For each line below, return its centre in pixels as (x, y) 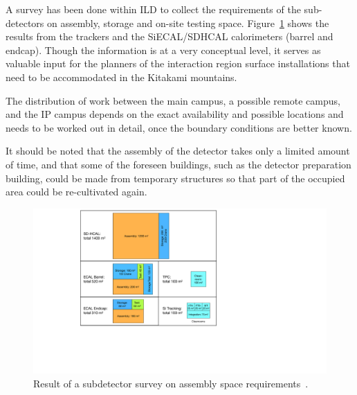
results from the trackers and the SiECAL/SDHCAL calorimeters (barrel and (170, 36)
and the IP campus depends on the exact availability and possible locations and (175, 114)
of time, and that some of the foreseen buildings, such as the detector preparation (178, 164)
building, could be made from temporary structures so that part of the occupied (175, 178)
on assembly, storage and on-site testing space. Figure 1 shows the (188, 23)
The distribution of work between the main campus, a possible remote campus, (173, 100)
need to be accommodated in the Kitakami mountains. (121, 77)
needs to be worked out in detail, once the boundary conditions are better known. (179, 127)
